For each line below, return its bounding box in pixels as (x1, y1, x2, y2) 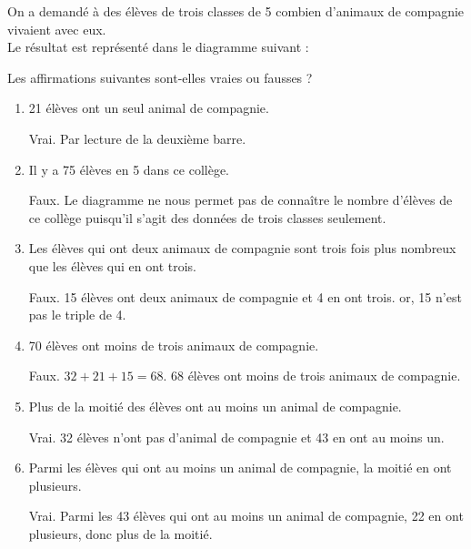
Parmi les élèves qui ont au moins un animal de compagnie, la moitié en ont (28, 458, 452, 477)
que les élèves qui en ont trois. (28, 256, 196, 275)
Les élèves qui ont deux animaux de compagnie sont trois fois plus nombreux (28, 239, 456, 258)
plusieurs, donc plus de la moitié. (28, 524, 213, 543)
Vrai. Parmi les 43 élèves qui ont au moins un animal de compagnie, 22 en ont (28, 506, 464, 525)
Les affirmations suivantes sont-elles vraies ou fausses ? (7, 67, 313, 86)
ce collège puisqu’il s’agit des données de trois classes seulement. (28, 208, 386, 227)
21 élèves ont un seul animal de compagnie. (28, 98, 269, 117)
